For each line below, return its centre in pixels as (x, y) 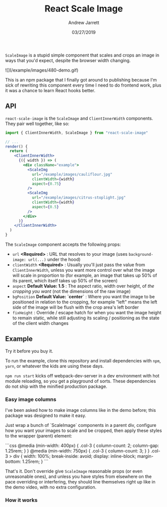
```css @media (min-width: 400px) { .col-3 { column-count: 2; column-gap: (82, 445)
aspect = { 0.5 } (45, 207)
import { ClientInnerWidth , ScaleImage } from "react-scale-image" (77, 133)
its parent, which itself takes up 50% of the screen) (65, 281)
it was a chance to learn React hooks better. (50, 90)
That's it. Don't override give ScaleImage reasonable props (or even (74, 471)
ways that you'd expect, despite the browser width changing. (68, 60)
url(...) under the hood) (54, 259)
